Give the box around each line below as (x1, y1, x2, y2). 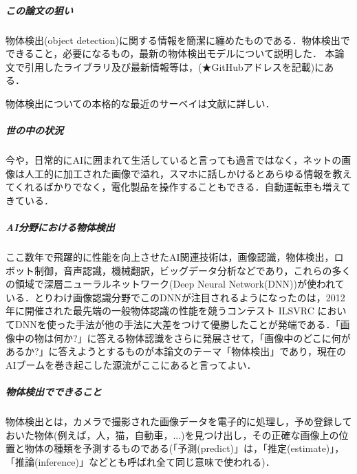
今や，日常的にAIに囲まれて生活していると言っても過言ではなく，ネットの (6, 153, 342, 167)
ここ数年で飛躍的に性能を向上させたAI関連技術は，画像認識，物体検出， (6, 250, 334, 264)
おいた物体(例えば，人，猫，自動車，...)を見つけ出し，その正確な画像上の (6, 427, 339, 442)
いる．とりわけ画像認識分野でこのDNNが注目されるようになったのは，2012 (6, 290, 345, 304)
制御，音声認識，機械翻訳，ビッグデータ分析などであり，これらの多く (34, 263, 351, 277)
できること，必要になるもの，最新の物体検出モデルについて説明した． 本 (6, 46, 335, 61)
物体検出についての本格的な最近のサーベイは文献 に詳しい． (6, 96, 275, 110)
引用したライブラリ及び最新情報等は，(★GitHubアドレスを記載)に (24, 59, 325, 74)
